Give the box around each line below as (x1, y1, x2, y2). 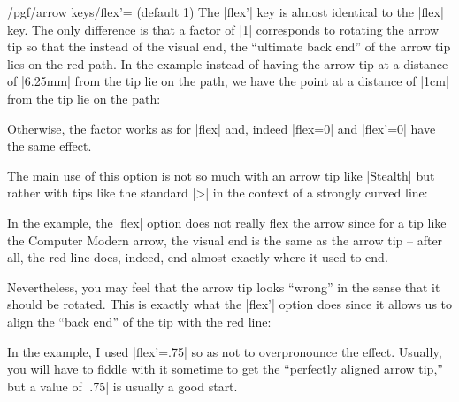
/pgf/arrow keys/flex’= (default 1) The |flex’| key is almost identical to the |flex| (7, 3, 444, 20)
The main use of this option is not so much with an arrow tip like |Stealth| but (7, 166, 435, 184)
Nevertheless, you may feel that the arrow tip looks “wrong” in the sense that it (7, 277, 440, 296)
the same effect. (7, 136, 92, 155)
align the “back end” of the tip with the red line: (7, 312, 272, 330)
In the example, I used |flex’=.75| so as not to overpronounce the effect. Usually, (7, 342, 442, 360)
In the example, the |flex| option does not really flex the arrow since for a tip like (7, 213, 447, 231)
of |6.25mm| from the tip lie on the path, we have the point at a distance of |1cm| (7, 72, 449, 90)
